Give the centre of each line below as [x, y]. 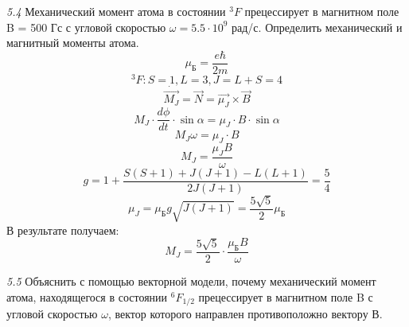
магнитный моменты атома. [73, 43]
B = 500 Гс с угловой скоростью [86, 27]
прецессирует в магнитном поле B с [286, 296]
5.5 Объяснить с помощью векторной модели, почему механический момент [191, 280]
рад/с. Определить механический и [317, 27]
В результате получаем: [63, 230]
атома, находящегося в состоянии [87, 296]
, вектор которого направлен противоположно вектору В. [245, 314]
